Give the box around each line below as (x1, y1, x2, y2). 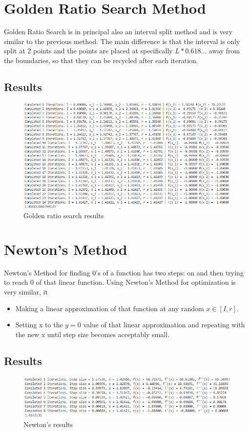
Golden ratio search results (23, 210, 104, 221)
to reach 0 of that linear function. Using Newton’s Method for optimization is (4, 277, 236, 287)
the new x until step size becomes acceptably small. (15, 329, 170, 339)
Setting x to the (15, 319, 63, 330)
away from (208, 45, 240, 56)
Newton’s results (23, 419, 73, 429)
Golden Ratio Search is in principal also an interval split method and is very (4, 26, 232, 37)
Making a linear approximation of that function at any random (15, 303, 204, 313)
